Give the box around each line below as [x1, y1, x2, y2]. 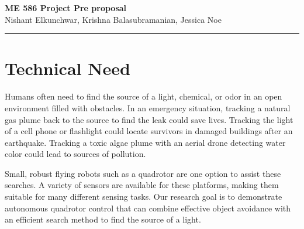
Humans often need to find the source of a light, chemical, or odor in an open [5, 90, 282, 102]
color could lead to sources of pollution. [5, 148, 146, 160]
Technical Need [5, 56, 130, 80]
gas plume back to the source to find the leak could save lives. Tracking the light [5, 113, 293, 125]
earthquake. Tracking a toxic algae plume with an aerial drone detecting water [5, 136, 286, 148]
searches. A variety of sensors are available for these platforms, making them [5, 179, 279, 191]
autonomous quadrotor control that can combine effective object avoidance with [5, 201, 291, 214]
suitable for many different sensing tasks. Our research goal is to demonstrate [5, 190, 282, 203]
